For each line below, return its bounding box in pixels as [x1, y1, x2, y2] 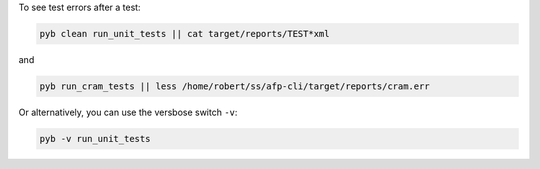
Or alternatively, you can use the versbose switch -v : [18, 106, 238, 118]
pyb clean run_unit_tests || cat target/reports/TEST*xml [39, 28, 330, 39]
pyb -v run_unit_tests [39, 133, 151, 144]
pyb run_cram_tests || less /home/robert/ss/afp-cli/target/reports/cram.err [39, 80, 430, 92]
